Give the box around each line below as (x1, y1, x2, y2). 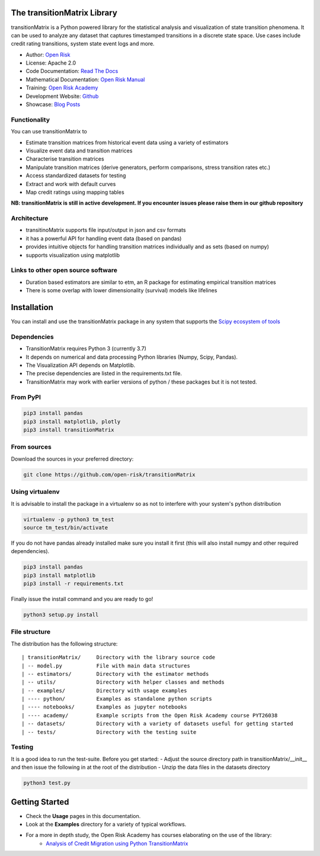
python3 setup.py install (23, 611, 99, 618)
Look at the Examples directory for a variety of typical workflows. (25, 821, 187, 828)
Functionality (11, 116, 50, 124)
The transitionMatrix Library (11, 8, 118, 18)
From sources (11, 443, 52, 451)
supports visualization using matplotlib (25, 251, 120, 258)
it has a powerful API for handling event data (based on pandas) (25, 235, 182, 242)
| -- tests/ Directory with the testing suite (21, 729, 197, 735)
